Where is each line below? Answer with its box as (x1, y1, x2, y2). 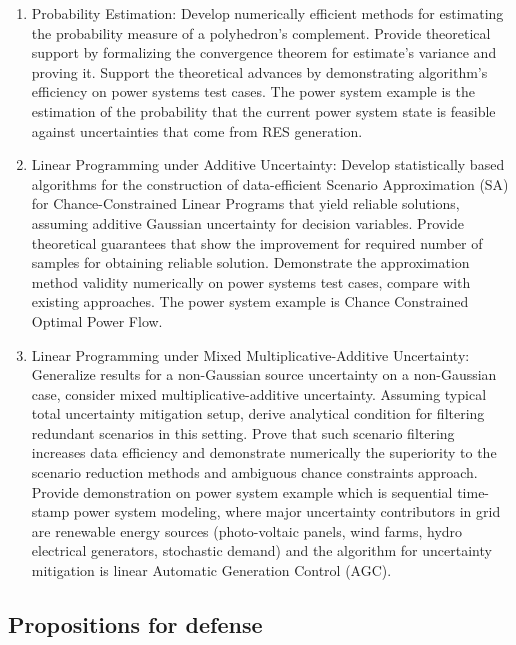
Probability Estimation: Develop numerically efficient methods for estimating (31, 3, 504, 23)
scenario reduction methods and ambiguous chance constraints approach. (31, 462, 478, 483)
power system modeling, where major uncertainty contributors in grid (73, 501, 501, 522)
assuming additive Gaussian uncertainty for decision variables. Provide (31, 212, 465, 233)
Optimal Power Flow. (31, 310, 163, 331)
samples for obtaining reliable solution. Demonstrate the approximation (31, 252, 470, 273)
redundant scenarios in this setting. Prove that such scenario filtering (31, 422, 455, 443)
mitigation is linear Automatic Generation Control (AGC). (31, 560, 392, 581)
